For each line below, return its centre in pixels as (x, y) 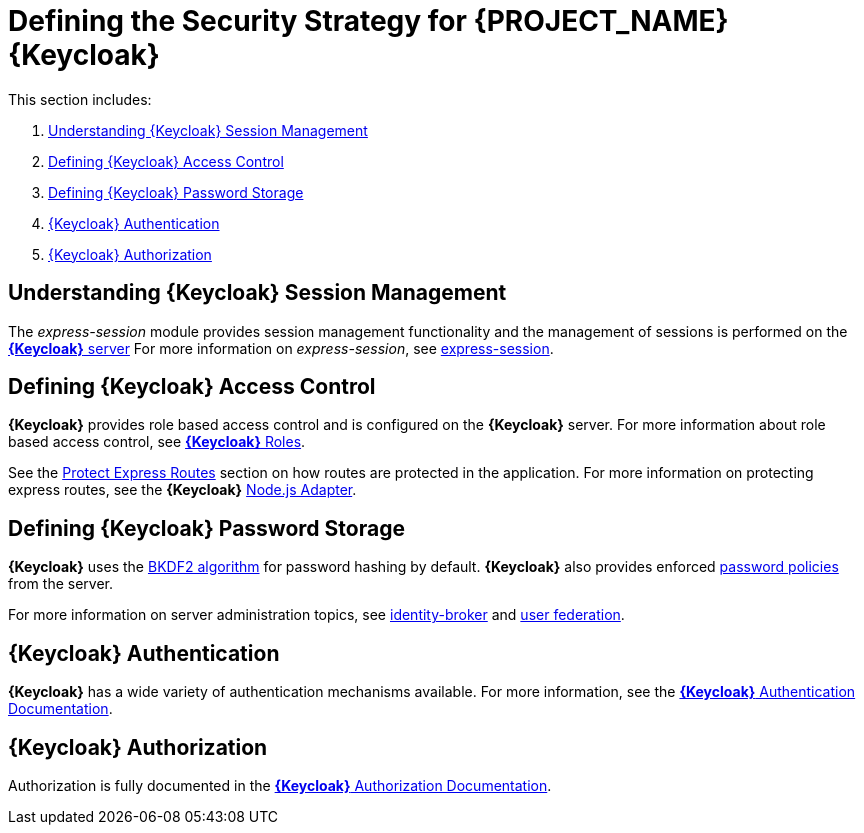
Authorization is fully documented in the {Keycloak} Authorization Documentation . (280, 785)
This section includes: (80, 99)
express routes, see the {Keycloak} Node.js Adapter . (182, 490)
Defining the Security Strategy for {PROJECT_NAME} (368, 21)
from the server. (60, 584)
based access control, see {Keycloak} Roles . (157, 442)
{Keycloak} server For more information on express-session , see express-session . (281, 348)
